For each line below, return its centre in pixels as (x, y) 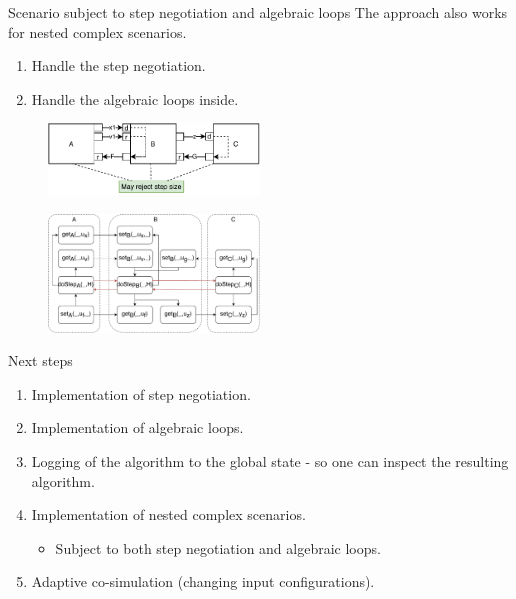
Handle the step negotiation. (118, 65)
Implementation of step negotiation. (141, 393)
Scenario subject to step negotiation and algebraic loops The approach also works (258, 12)
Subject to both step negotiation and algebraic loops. (218, 547)
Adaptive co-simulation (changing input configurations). (203, 581)
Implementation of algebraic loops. (137, 427)
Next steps (40, 360)
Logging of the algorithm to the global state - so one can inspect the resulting (270, 460)
